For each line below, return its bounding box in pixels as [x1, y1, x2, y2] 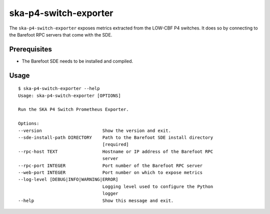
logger [102, 190, 118, 196]
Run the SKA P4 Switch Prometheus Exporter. [18, 106, 129, 112]
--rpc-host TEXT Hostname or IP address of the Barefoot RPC [18, 148, 213, 154]
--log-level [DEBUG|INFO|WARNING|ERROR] [18, 176, 118, 182]
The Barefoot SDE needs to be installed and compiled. [21, 58, 133, 64]
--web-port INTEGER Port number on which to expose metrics [18, 169, 203, 175]
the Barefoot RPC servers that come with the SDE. [9, 31, 112, 37]
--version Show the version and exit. [18, 127, 171, 133]
